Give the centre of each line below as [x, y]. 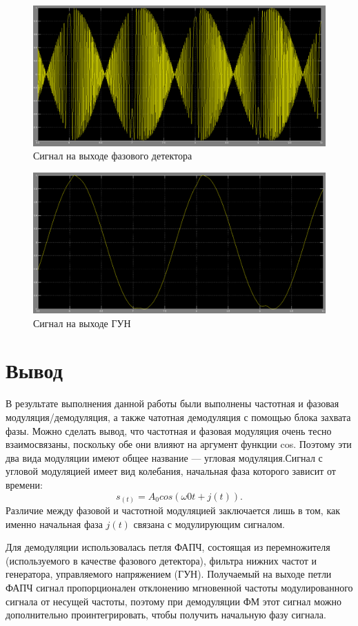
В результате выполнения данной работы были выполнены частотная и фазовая [172, 403]
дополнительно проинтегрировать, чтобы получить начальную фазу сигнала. [166, 615]
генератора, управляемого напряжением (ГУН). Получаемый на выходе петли [169, 574]
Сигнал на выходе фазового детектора [113, 156]
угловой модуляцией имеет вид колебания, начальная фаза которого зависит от [171, 471]
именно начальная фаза [54, 524]
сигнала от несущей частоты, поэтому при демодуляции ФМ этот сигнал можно [173, 601]
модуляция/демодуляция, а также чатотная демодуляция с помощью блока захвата [178, 417]
